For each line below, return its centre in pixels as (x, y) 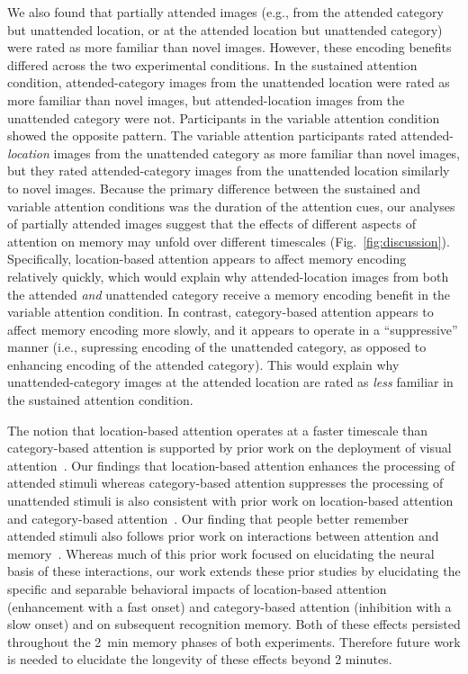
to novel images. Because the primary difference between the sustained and (214, 188)
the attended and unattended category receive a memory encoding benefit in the (229, 294)
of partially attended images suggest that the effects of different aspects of (211, 224)
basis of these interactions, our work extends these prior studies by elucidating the (234, 571)
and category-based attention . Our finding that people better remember (208, 518)
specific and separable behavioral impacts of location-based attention (197, 589)
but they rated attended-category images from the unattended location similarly (229, 171)
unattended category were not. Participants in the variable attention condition (224, 117)
